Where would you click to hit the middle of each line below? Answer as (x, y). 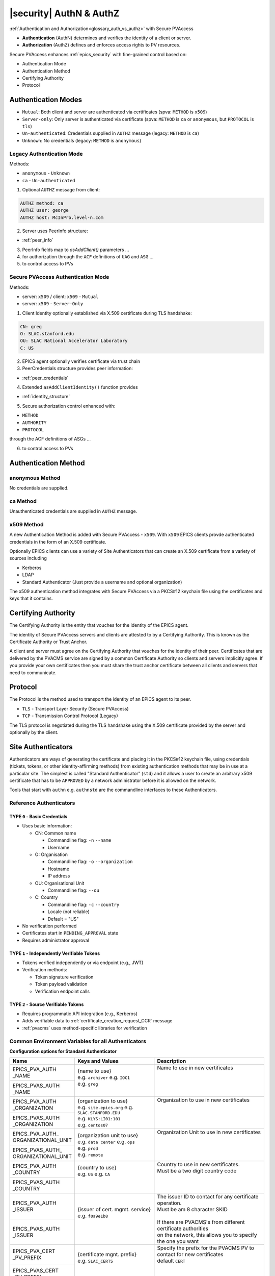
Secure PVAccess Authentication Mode (59, 277)
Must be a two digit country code (197, 1171)
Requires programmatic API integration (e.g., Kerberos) (80, 1014)
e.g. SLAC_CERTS (95, 1261)
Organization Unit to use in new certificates (209, 1132)
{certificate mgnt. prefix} (107, 1255)
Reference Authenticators (42, 803)
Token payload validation (61, 984)
